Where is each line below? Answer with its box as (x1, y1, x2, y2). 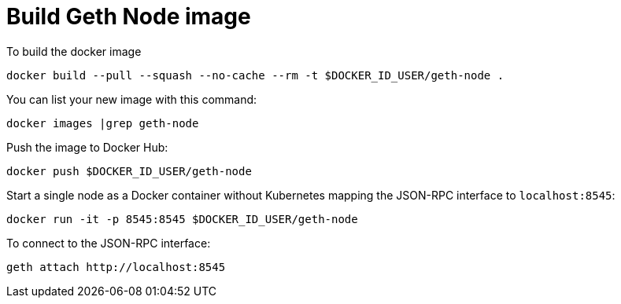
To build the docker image (6, 44, 142, 58)
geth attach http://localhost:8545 (6, 260, 226, 273)
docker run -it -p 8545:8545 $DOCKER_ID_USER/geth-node (6, 212, 358, 225)
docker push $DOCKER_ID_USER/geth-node (6, 164, 252, 178)
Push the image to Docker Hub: (6, 140, 168, 154)
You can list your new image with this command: (6, 92, 257, 106)
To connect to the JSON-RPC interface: (6, 236, 211, 250)
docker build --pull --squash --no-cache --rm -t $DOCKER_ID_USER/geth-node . (6, 68, 505, 82)
